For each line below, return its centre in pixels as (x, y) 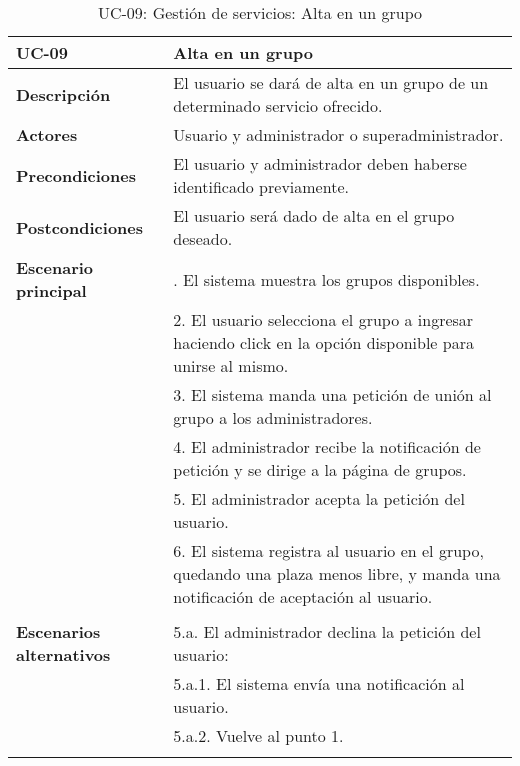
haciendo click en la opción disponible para (323, 342)
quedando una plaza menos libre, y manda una (337, 573)
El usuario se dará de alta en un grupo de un (331, 82)
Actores (47, 134)
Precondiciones (76, 175)
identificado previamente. (261, 186)
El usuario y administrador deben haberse (320, 163)
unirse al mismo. (231, 365)
